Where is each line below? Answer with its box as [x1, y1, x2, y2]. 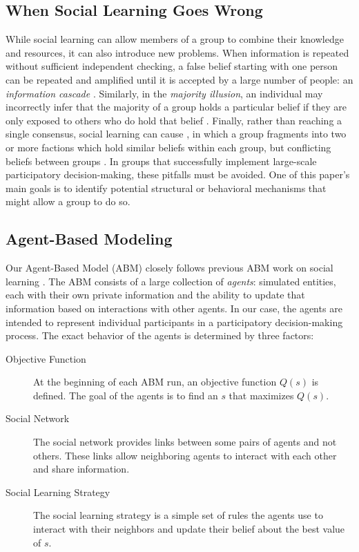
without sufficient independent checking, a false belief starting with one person [6, 59, 338, 73]
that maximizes [229, 388, 294, 402]
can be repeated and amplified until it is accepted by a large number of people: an [6, 72, 353, 86]
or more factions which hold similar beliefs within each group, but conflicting [6, 140, 331, 154]
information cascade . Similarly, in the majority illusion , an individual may [6, 86, 323, 100]
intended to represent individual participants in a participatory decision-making [6, 314, 343, 329]
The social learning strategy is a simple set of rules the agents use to [33, 508, 323, 522]
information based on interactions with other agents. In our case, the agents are [6, 301, 342, 315]
